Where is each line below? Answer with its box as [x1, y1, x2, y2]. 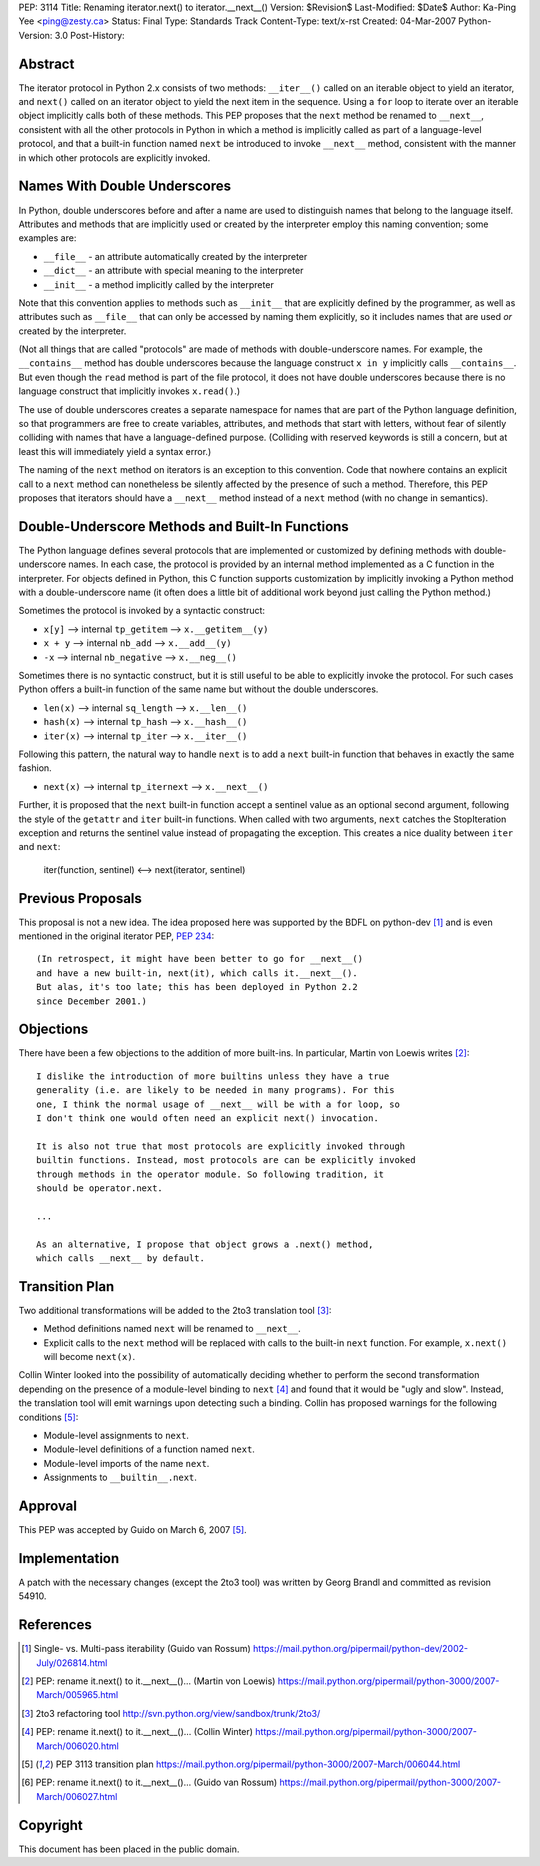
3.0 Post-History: [54, 29, 125, 41]
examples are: [18, 232, 77, 244]
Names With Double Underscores [18, 178, 232, 195]
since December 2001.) [36, 995, 148, 1007]
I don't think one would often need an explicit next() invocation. [36, 1113, 379, 1124]
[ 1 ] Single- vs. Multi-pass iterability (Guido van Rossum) [21, 1643, 252, 1655]
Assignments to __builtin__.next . [43, 1471, 197, 1484]
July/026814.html [36, 1656, 108, 1669]
